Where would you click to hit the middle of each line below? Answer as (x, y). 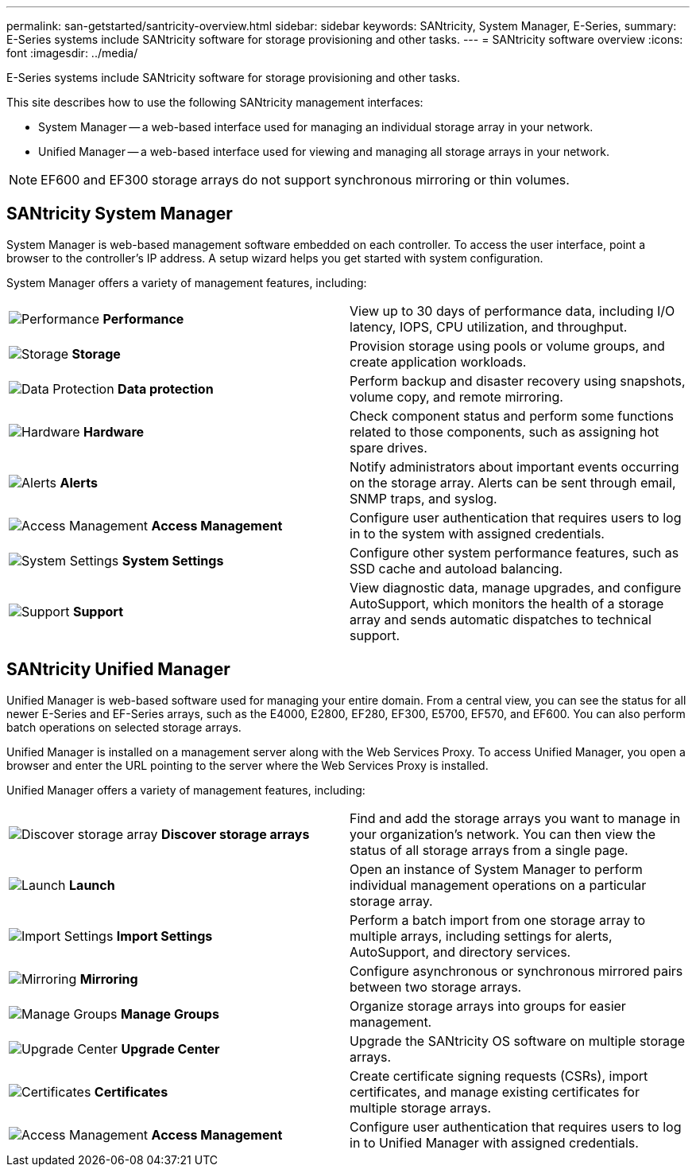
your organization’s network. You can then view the (503, 834)
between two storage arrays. (436, 987)
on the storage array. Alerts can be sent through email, (513, 482)
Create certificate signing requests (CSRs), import (499, 1076)
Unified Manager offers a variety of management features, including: (186, 790)
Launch (92, 885)
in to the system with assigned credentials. (477, 533)
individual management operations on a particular (498, 885)
